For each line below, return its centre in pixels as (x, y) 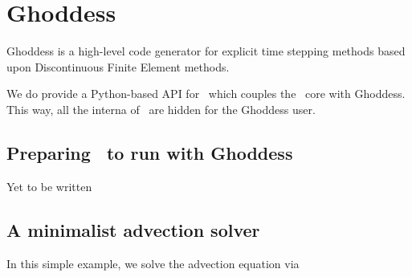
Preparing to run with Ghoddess (150, 152)
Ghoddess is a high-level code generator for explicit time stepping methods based (206, 51)
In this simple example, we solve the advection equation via (153, 263)
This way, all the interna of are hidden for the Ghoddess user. (161, 109)
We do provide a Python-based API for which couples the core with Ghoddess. (206, 94)
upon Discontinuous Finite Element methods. (118, 66)
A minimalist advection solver (133, 229)
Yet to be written (49, 186)
